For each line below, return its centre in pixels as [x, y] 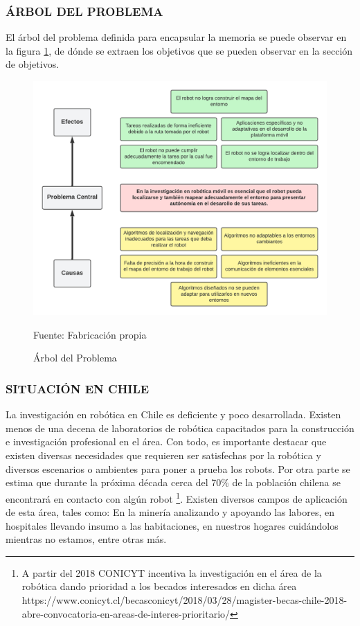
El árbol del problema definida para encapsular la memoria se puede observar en [176, 37]
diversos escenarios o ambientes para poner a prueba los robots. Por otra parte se [178, 468]
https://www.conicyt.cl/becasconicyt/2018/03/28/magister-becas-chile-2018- [184, 600]
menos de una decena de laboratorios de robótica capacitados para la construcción [180, 428]
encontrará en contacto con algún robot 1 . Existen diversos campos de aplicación [177, 497]
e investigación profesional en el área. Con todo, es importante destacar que [166, 441]
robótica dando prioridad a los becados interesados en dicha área [159, 586]
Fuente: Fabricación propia [90, 334]
